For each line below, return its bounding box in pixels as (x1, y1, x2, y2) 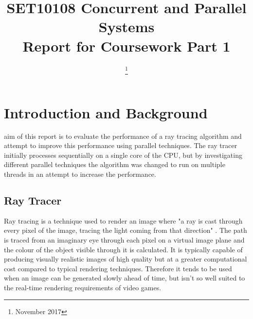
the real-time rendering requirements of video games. (4, 282, 162, 293)
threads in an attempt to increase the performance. (4, 169, 156, 179)
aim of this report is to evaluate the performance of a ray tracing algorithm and (4, 131, 242, 141)
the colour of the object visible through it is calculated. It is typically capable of (4, 244, 243, 254)
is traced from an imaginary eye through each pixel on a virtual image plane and (4, 235, 245, 245)
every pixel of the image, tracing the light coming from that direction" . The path (4, 225, 247, 235)
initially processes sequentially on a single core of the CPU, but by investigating (4, 150, 242, 160)
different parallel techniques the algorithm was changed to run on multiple (4, 159, 225, 169)
